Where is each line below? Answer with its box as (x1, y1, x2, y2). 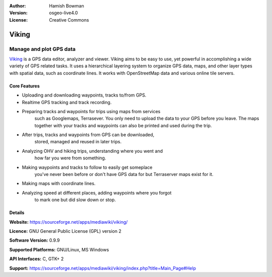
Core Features (9, 83, 40, 89)
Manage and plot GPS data (9, 45, 76, 52)
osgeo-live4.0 (49, 10, 78, 16)
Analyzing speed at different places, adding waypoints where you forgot (22, 190, 172, 196)
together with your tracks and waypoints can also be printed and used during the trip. (34, 122, 212, 128)
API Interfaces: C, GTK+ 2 (9, 256, 64, 262)
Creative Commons (49, 17, 89, 23)
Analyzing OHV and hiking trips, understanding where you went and (22, 148, 163, 154)
